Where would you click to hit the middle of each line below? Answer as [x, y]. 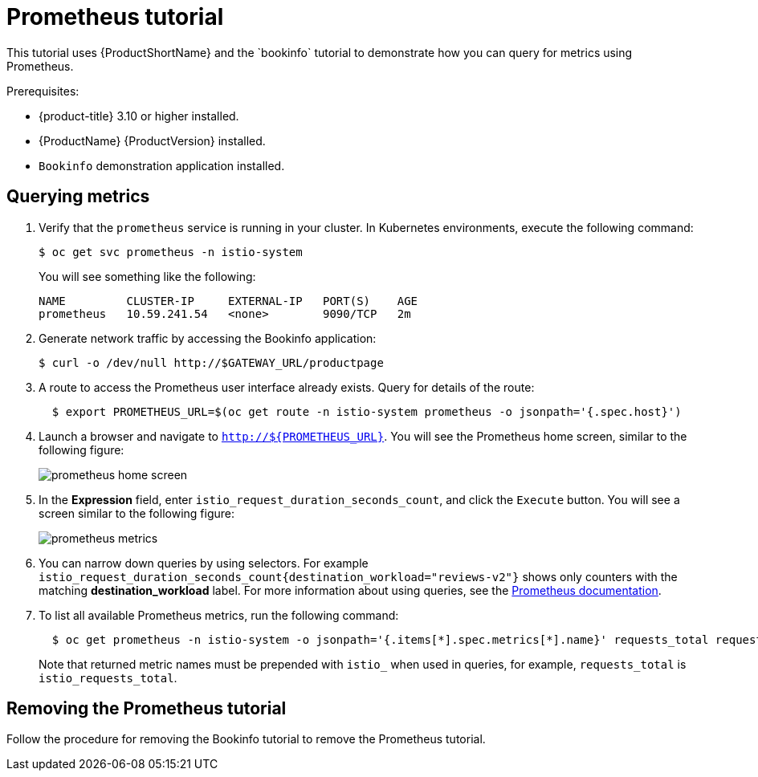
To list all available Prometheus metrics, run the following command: [219, 615]
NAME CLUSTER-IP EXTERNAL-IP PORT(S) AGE [228, 301]
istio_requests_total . [108, 677]
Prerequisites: [43, 91]
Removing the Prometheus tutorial [147, 709]
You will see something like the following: [147, 276]
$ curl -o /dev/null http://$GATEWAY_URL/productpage [211, 362]
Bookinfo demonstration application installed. [162, 165]
